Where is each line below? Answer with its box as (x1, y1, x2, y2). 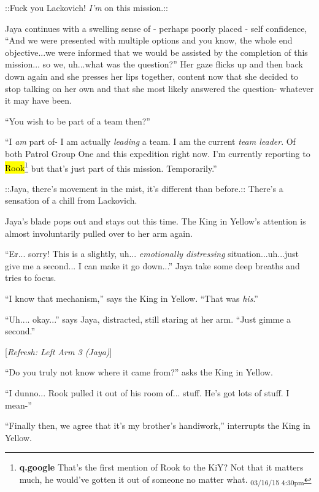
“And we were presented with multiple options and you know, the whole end (5, 34, 293, 47)
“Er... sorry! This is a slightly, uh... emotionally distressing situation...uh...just (5, 247, 299, 260)
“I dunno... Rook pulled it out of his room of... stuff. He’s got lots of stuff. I (5, 386, 290, 399)
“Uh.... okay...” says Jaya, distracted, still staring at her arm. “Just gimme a (5, 312, 291, 325)
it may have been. (5, 94, 72, 107)
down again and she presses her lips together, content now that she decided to (5, 69, 299, 82)
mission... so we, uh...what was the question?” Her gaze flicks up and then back (5, 58, 303, 71)
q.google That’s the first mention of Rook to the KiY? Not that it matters (19, 461, 304, 474)
